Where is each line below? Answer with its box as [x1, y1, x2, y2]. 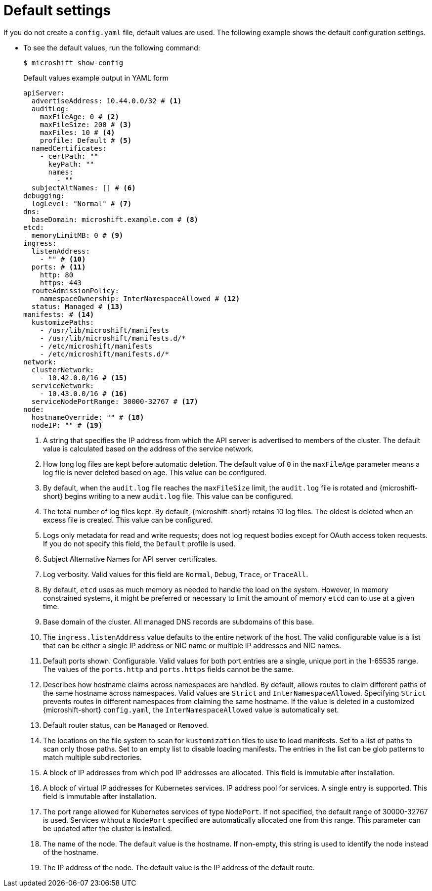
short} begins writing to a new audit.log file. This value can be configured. [43, 491, 293, 500]
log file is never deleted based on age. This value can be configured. [43, 468, 266, 477]
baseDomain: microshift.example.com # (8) [31, 215, 199, 223]
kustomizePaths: [31, 318, 94, 326]
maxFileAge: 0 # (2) [40, 112, 119, 121]
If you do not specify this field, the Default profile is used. [43, 539, 236, 548]
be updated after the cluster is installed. [43, 824, 173, 833]
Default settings [3, 2, 111, 19]
